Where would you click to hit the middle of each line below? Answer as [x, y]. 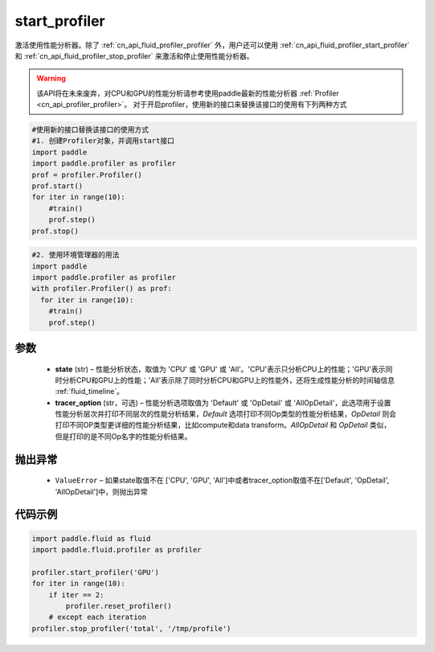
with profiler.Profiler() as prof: [102, 289]
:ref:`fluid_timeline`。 [90, 392]
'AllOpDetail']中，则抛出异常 [101, 491]
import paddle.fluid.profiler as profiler [117, 550]
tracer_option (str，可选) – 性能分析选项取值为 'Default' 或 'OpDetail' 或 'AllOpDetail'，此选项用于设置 [223, 403]
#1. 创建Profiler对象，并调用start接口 [103, 141]
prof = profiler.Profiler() [87, 174]
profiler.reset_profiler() [119, 606]
